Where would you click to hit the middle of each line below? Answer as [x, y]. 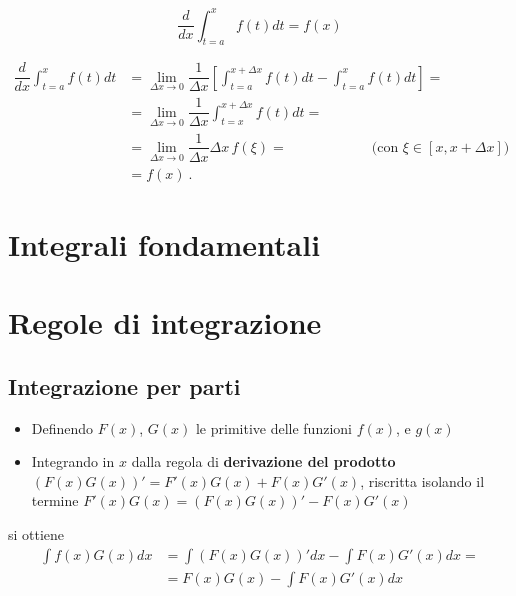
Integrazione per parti [124, 385]
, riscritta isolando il [422, 480]
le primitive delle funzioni [273, 427]
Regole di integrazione [165, 322]
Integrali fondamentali [164, 243]
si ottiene [36, 533]
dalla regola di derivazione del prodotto [263, 461]
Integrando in [73, 461]
